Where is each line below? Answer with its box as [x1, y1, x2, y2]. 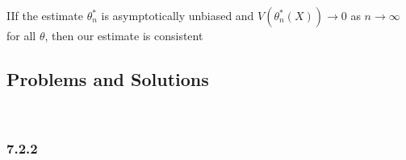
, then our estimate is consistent [44, 27, 203, 43]
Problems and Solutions [6, 66, 209, 91]
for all [6, 27, 36, 43]
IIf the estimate [6, 7, 83, 23]
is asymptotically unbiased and [101, 7, 254, 23]
